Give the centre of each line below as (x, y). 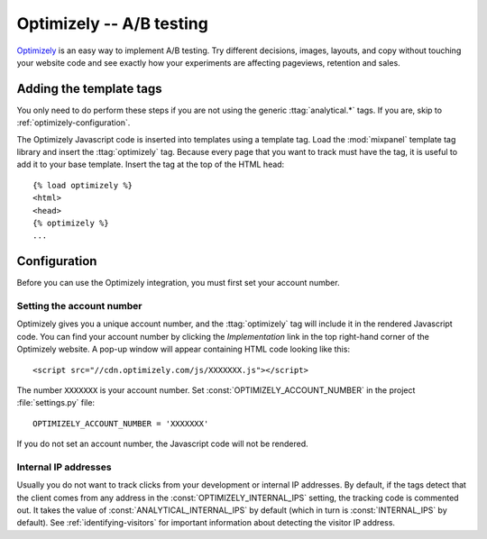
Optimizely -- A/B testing (113, 23)
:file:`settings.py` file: (55, 403)
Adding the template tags (89, 89)
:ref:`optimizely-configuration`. (74, 123)
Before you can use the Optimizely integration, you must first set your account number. (178, 283)
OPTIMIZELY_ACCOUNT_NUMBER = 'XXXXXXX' (121, 423)
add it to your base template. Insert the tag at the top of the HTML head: (151, 164)
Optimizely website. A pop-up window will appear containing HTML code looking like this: (184, 349)
